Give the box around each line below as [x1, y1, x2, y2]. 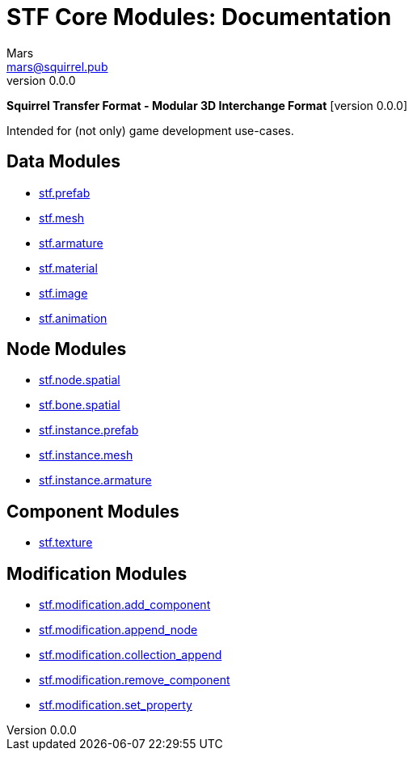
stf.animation [39, 311, 107, 325]
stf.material [39, 260, 98, 275]
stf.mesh [39, 210, 85, 225]
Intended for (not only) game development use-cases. [6, 123, 294, 137]
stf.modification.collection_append [39, 648, 222, 662]
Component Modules [6, 501, 179, 522]
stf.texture [39, 535, 93, 550]
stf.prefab [39, 185, 91, 200]
